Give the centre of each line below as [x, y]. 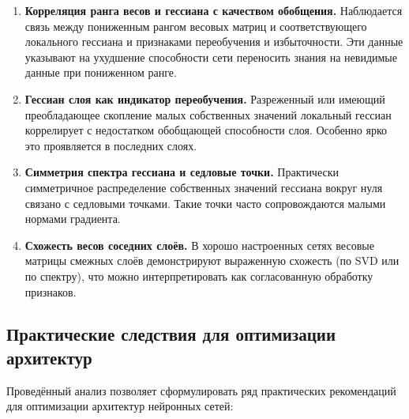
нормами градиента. [73, 219]
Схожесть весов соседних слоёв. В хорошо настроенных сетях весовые [199, 245]
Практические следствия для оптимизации [171, 334]
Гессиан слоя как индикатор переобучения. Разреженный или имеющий [205, 98]
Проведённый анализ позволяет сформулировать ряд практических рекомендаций [201, 390]
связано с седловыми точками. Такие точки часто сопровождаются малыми [205, 203]
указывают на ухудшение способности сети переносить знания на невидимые [211, 57]
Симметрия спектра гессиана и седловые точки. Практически [182, 172]
